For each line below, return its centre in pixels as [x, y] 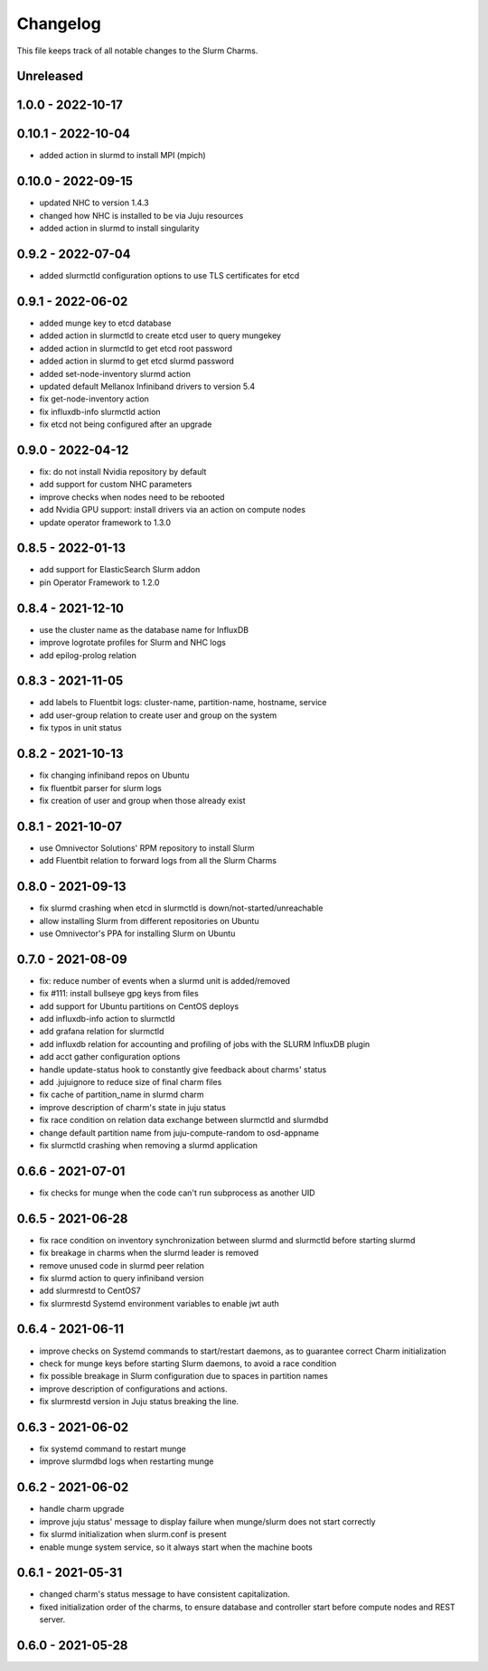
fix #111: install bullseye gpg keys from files [119, 994]
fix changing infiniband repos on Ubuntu [114, 775]
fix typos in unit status [80, 728]
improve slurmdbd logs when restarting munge [127, 1461]
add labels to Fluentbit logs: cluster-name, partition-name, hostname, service [183, 703]
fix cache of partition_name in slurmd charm [122, 1095]
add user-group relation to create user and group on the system [158, 715]
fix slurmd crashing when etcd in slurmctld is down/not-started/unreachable [181, 908]
